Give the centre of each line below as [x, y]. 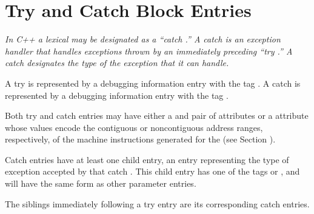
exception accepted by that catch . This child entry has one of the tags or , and [152, 171]
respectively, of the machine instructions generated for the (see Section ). [140, 139]
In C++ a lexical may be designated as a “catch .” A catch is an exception [143, 39]
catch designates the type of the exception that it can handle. [117, 63]
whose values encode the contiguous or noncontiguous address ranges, [134, 127]
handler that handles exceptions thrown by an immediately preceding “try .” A [149, 51]
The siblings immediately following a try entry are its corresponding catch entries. [157, 203]
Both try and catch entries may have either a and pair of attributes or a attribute [157, 115]
